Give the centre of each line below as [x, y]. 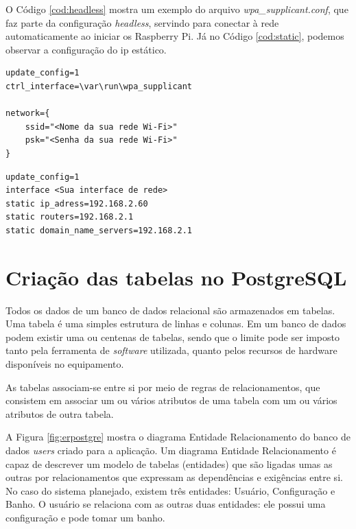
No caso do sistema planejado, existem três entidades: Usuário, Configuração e [170, 490]
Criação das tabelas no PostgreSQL [176, 277]
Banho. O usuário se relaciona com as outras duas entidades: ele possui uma [166, 504]
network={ [28, 114]
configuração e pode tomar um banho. [85, 517]
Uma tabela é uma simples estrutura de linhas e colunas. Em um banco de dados [176, 324]
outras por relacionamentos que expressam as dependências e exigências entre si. [174, 477]
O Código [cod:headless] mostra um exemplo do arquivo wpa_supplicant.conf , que [177, 9]
